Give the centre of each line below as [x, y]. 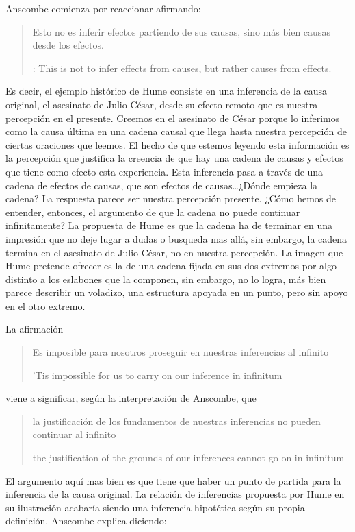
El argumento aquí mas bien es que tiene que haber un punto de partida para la [173, 480]
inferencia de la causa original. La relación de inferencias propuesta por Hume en [175, 494]
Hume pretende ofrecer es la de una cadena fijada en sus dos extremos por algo [171, 266]
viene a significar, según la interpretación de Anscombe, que [131, 398]
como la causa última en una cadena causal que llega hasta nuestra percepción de [176, 131]
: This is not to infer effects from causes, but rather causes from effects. [182, 68]
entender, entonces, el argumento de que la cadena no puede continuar [153, 211]
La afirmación [35, 329]
